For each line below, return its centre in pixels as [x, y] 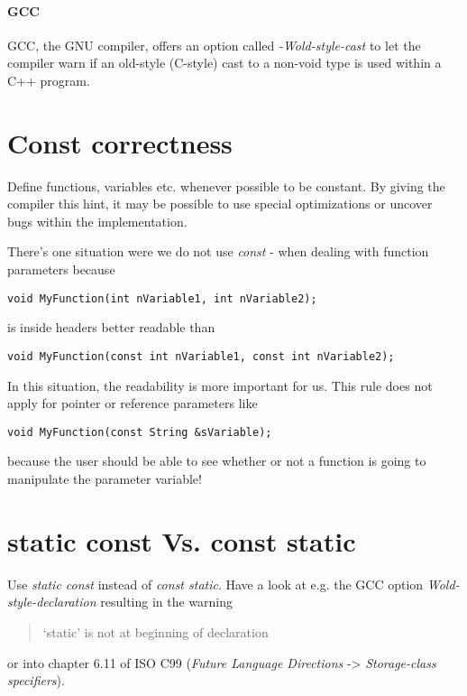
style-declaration [52, 602]
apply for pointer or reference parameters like [133, 403]
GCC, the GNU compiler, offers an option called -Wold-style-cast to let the [214, 45]
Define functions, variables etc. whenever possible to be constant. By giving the [226, 186]
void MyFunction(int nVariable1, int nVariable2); [162, 298]
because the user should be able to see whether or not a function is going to [217, 461]
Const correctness [120, 142]
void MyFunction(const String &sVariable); [140, 432]
